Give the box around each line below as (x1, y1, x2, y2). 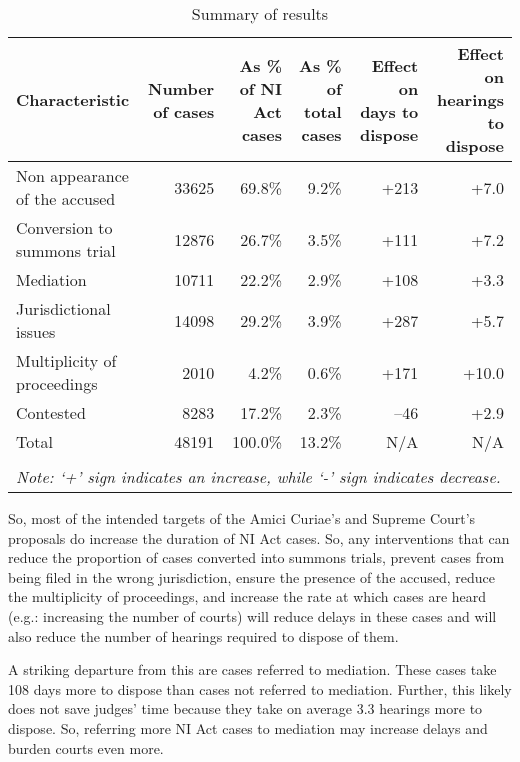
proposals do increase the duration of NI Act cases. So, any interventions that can (8, 527, 510, 548)
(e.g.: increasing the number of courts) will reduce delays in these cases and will (8, 605, 497, 626)
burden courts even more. (8, 737, 164, 758)
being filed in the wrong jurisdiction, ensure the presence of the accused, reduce (8, 566, 496, 587)
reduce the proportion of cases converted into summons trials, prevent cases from (8, 547, 505, 568)
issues (16, 320, 56, 343)
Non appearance (16, 164, 129, 187)
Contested (16, 401, 86, 424)
